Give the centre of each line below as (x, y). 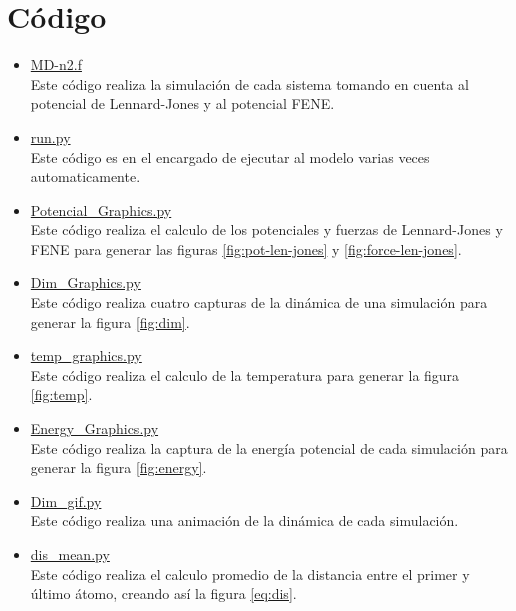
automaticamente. (85, 176)
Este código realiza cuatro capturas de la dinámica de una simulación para (259, 302)
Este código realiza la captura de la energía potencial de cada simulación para (269, 447)
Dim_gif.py (66, 500)
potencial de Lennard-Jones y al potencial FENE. (182, 103)
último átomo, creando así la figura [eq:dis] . (163, 593)
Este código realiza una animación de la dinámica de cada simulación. (244, 520)
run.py (50, 136)
